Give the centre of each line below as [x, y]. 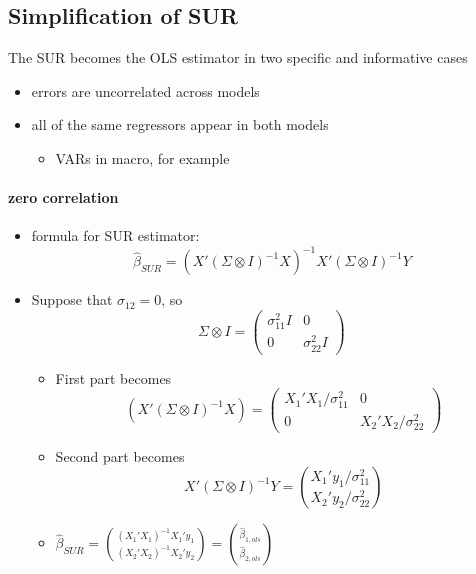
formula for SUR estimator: [115, 235]
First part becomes [113, 377]
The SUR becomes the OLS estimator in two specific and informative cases [238, 57]
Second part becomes [120, 455]
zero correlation [63, 197]
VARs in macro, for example [142, 157]
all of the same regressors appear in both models [180, 124]
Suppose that [72, 299]
